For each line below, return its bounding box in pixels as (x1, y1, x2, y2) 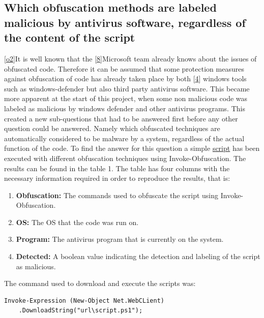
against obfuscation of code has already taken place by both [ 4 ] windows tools (4, 73, 247, 84)
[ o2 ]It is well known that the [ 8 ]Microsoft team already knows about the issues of (4, 53, 257, 63)
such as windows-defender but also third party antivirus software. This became (4, 83, 250, 93)
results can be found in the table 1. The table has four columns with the (4, 163, 230, 173)
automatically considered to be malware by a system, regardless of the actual (4, 133, 245, 143)
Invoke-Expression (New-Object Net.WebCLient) (4, 297, 164, 304)
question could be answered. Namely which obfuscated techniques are (4, 123, 220, 134)
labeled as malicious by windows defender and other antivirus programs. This (4, 103, 245, 113)
